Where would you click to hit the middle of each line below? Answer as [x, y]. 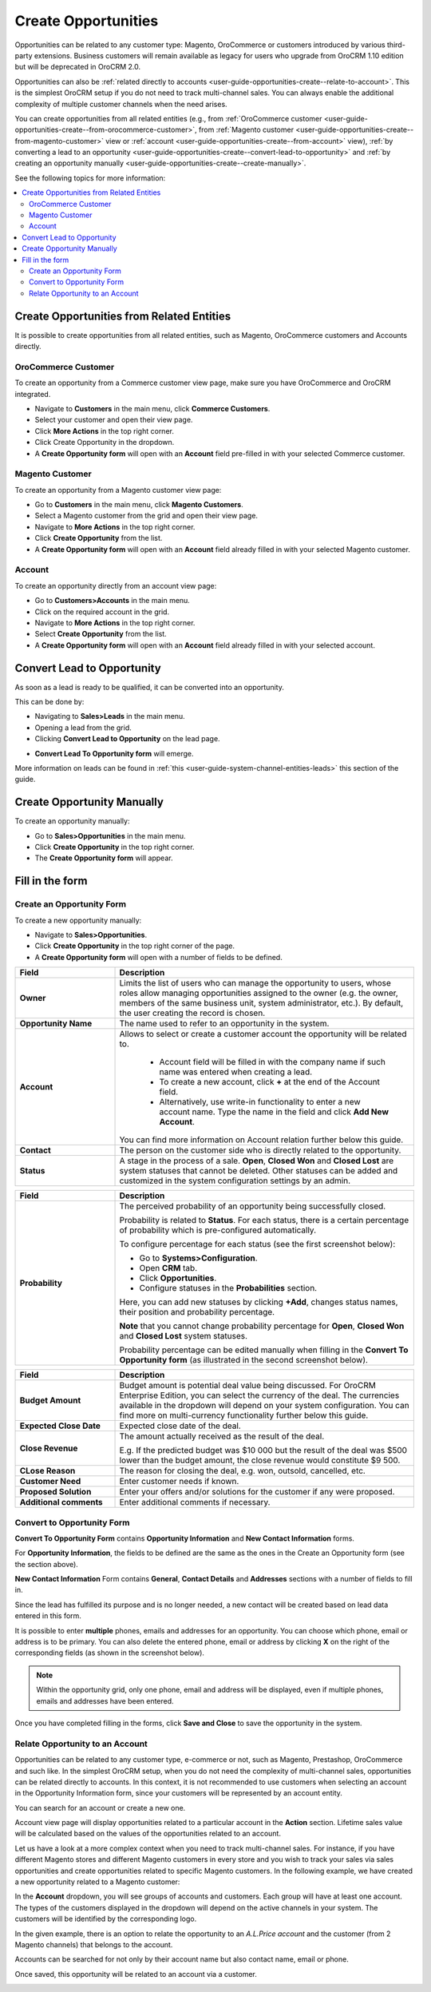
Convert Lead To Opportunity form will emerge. [115, 753]
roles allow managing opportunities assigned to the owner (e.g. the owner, [259, 993]
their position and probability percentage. [197, 1312]
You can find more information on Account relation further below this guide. [261, 1140]
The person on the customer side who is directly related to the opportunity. [260, 1150]
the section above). [47, 1564]
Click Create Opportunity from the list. [99, 538]
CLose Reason [47, 1471]
